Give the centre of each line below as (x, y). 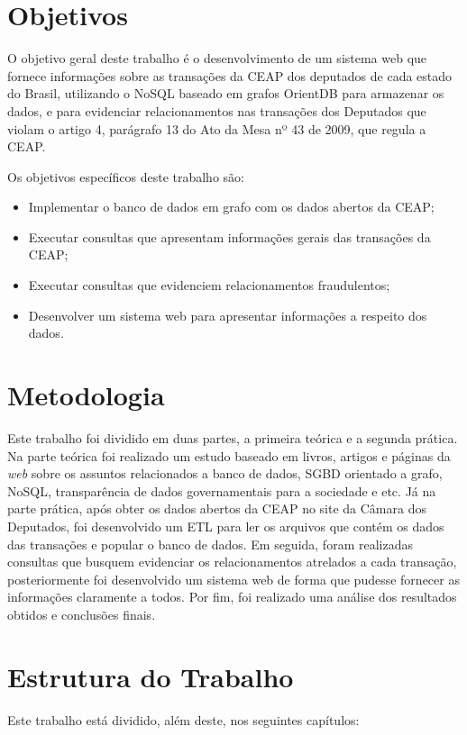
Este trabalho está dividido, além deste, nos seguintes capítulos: (183, 719)
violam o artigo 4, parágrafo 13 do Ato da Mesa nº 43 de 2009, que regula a (217, 128)
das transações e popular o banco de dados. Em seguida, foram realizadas (210, 544)
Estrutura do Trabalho (151, 676)
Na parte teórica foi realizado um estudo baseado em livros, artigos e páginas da (229, 455)
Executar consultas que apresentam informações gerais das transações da (229, 236)
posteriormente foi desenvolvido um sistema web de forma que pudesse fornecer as (233, 579)
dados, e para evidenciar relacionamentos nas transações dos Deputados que (217, 110)
